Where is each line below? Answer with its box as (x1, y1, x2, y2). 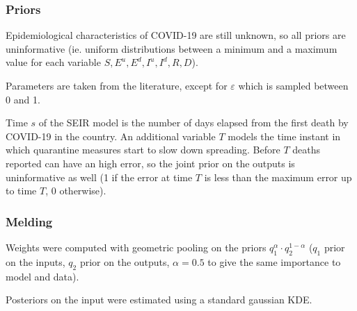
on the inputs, (6, 254, 65, 269)
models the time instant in (228, 128, 341, 143)
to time (6, 183, 37, 198)
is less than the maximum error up (204, 169, 352, 184)
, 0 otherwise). (45, 183, 106, 198)
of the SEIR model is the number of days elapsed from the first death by (38, 115, 349, 130)
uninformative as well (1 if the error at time (6, 169, 193, 184)
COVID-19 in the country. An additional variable (6, 128, 216, 143)
